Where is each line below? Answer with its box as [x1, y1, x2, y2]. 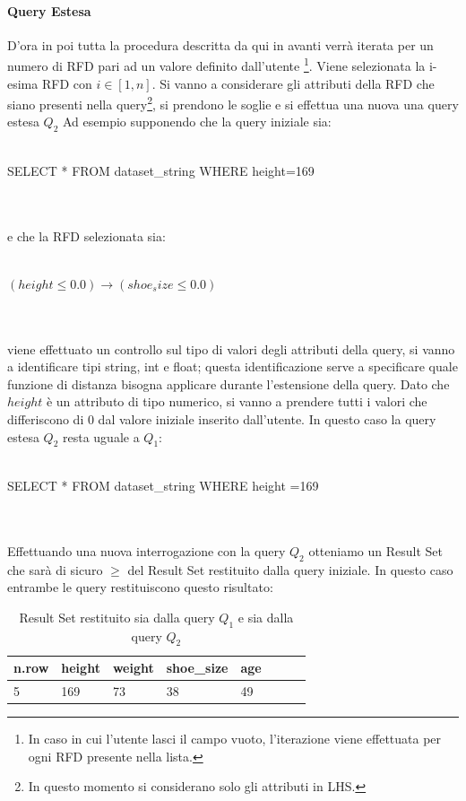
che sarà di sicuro [7, 560, 103, 579]
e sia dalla [237, 607, 294, 626]
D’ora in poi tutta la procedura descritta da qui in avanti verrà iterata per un [7, 35, 434, 54]
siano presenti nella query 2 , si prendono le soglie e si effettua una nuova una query [7, 92, 459, 113]
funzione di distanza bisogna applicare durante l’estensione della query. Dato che [7, 374, 450, 393]
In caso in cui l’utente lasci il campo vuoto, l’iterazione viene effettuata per [28, 729, 442, 748]
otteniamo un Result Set [308, 541, 443, 560]
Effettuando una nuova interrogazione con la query [7, 541, 286, 560]
